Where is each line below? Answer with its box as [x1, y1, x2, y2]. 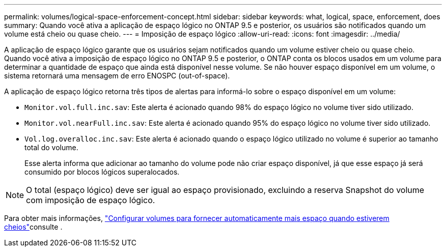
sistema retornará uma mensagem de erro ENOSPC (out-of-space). [4, 71, 230, 80]
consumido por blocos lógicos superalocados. [24, 168, 180, 176]
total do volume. [24, 143, 78, 152]
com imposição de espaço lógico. [26, 195, 155, 205]
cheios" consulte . [4, 222, 63, 231]
